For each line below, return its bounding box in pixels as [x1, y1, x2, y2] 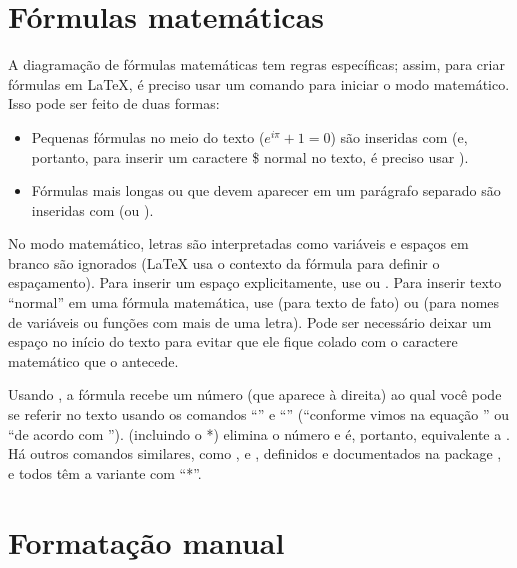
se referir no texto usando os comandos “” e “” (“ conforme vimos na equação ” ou [8, 404, 509, 425]
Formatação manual [8, 521, 285, 562]
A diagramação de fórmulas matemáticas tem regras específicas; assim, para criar [8, 54, 505, 75]
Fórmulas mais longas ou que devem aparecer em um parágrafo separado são [31, 180, 501, 201]
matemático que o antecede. [8, 350, 179, 371]
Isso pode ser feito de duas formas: [8, 93, 220, 114]
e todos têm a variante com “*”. [8, 462, 202, 483]
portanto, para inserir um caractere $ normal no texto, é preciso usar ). [31, 146, 469, 167]
